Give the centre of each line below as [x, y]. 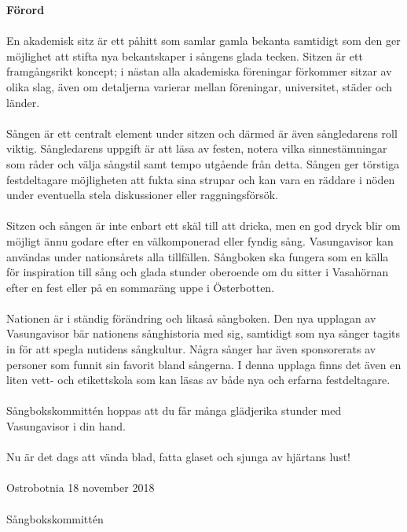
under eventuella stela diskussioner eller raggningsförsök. [143, 195]
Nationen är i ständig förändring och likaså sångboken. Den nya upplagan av [191, 318]
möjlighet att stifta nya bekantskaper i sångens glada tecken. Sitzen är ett [185, 55]
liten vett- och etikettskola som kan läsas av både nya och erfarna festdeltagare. [198, 380]
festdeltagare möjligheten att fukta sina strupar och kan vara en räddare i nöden [201, 179]
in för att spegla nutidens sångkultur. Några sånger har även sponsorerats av [191, 349]
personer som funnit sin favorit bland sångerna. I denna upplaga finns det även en [204, 364]
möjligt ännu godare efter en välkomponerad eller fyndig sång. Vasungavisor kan [200, 240]
